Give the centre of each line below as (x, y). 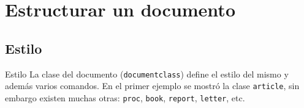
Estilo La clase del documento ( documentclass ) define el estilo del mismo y (147, 74)
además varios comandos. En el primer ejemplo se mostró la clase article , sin (152, 86)
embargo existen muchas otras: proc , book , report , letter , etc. (125, 97)
